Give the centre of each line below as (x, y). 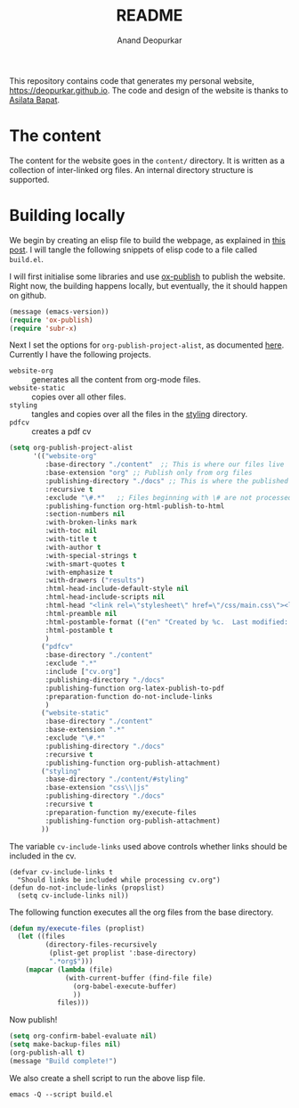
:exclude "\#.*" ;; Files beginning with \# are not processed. (170, 497)
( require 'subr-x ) (43, 328)
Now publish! (33, 1020)
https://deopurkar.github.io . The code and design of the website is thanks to (149, 90)
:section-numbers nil (85, 514)
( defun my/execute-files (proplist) (77, 928)
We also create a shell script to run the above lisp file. (108, 1078)
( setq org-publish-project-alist (71, 448)
